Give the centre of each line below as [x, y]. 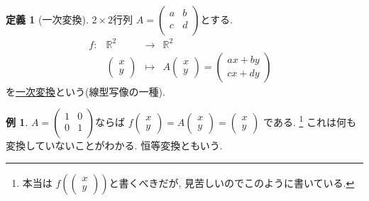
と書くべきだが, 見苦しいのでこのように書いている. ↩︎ [232, 182]
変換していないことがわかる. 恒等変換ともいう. [114, 145]
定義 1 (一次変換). [47, 19]
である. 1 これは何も [310, 121]
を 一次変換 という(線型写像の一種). [86, 91]
